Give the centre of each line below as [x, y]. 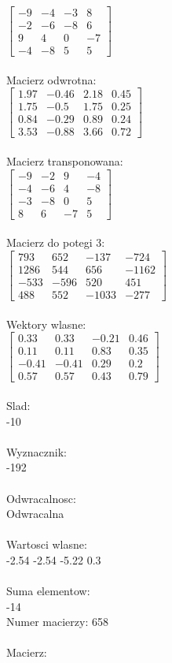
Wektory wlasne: [46, 324]
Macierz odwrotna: [51, 79]
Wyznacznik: [37, 451]
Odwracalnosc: [41, 498]
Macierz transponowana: [65, 161]
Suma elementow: [48, 591]
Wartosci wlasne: [47, 544]
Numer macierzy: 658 [57, 622]
